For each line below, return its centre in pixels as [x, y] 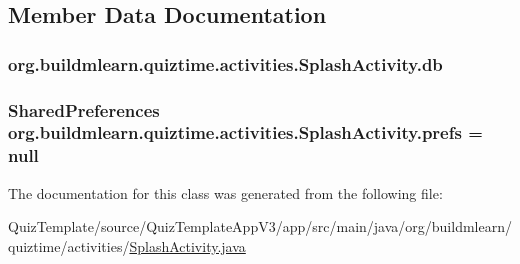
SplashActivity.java [187, 245]
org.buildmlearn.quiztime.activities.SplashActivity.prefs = [245, 132]
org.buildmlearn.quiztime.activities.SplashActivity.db [225, 63]
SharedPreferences [84, 109]
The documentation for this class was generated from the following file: [225, 192]
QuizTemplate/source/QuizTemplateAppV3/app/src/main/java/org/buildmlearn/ [260, 226]
